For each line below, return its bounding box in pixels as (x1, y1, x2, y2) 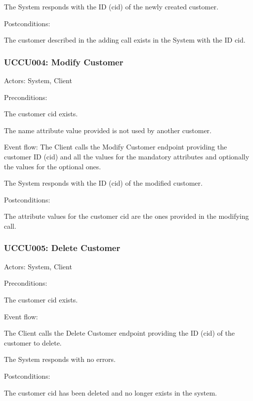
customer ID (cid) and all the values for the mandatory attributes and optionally (4, 151, 250, 161)
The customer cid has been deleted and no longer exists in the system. (4, 387, 217, 398)
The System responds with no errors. (4, 354, 116, 364)
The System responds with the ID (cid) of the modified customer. (4, 178, 203, 188)
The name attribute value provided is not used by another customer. (4, 125, 211, 135)
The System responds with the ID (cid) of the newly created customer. (4, 1, 218, 11)
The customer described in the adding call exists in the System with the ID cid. (4, 35, 246, 45)
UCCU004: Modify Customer (4, 55, 124, 68)
